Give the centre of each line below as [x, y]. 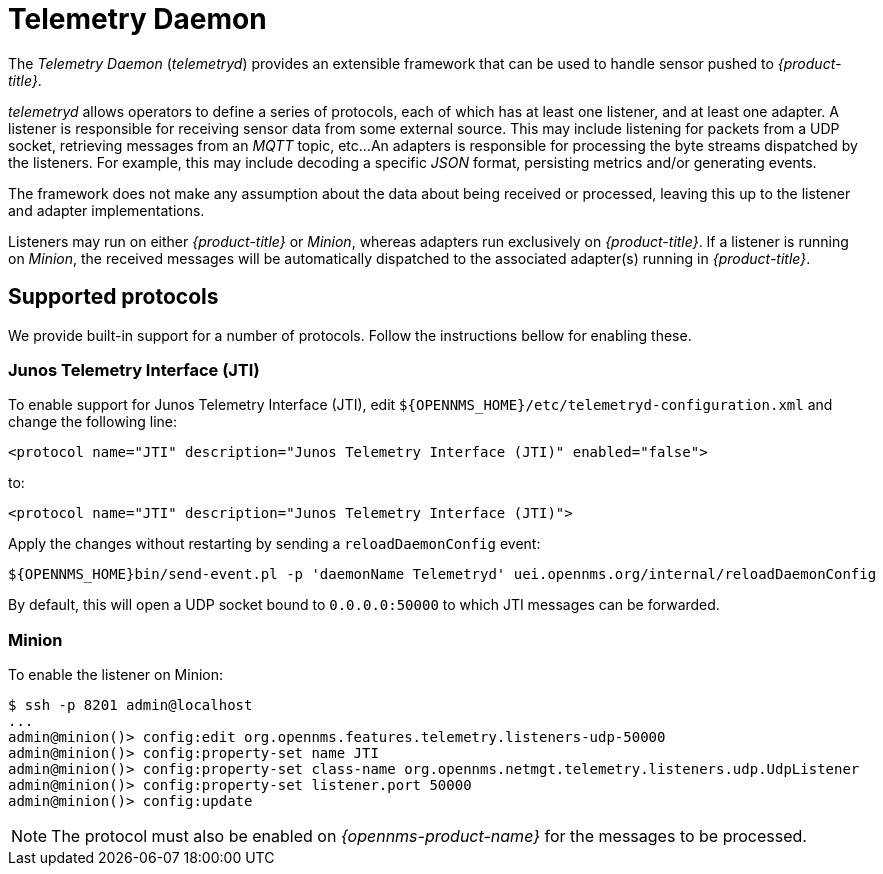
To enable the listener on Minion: [116, 675]
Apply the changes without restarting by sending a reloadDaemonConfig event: [274, 544]
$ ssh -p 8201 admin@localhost [130, 705]
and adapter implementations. [106, 210]
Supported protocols [113, 297]
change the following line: [93, 422]
